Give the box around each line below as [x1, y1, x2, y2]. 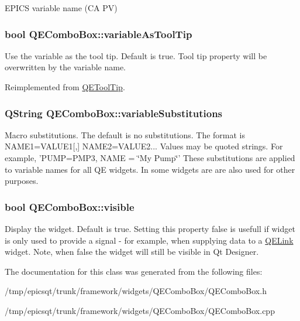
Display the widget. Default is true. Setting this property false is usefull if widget [5, 223, 295, 234]
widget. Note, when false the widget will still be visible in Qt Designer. [5, 245, 259, 258]
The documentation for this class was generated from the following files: [5, 265, 263, 277]
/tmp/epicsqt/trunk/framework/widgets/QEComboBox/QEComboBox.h [5, 285, 267, 297]
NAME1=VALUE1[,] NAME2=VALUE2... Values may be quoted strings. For [5, 140, 283, 152]
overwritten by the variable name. [5, 61, 126, 73]
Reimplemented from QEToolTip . [5, 81, 125, 93]
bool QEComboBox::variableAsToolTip [5, 26, 192, 41]
